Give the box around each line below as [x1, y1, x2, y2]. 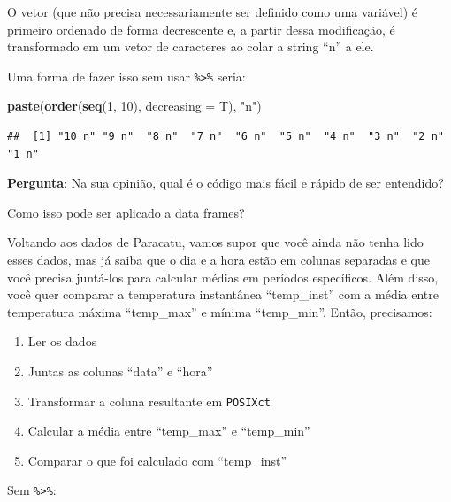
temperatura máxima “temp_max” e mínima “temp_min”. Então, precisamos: [7, 302, 432, 321]
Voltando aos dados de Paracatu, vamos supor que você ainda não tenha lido [7, 233, 424, 251]
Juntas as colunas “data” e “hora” [27, 361, 213, 380]
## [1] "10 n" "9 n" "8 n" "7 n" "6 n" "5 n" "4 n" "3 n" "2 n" [7, 130, 444, 143]
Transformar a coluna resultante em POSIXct [27, 391, 271, 410]
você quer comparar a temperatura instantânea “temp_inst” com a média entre [7, 285, 440, 304]
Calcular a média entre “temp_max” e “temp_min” [27, 421, 310, 440]
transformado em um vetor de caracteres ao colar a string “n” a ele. [7, 37, 374, 56]
